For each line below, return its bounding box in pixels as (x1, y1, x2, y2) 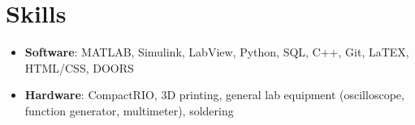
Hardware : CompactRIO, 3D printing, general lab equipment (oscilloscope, (24, 86, 404, 103)
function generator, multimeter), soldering (24, 102, 234, 119)
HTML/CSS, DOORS (24, 59, 134, 76)
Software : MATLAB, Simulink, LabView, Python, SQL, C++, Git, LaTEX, (24, 44, 409, 60)
